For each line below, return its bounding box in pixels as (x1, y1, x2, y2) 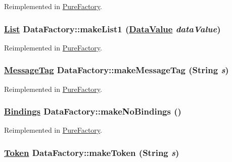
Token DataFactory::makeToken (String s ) (4, 146, 179, 158)
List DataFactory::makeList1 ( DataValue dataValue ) (4, 22, 221, 35)
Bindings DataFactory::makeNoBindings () (4, 105, 181, 118)
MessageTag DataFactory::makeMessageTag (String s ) (4, 64, 229, 76)
